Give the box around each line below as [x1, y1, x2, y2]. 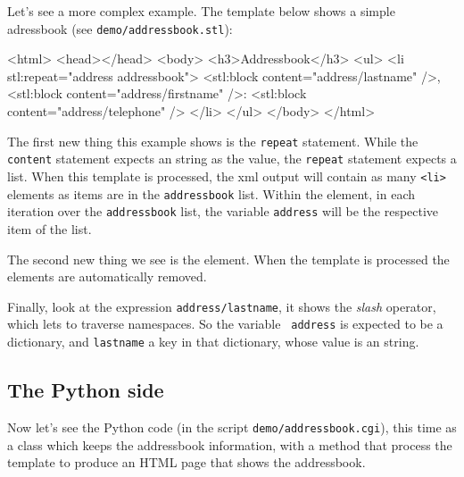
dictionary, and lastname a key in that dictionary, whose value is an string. [7, 332, 419, 350]
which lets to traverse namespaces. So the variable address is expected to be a [7, 314, 443, 333]
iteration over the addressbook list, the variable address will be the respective [7, 202, 439, 221]
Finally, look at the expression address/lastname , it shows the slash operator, [7, 297, 436, 315]
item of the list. [7, 219, 92, 238]
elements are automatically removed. [7, 267, 207, 286]
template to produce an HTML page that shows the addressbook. [7, 453, 366, 472]
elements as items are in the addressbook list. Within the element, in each [7, 184, 416, 203]
